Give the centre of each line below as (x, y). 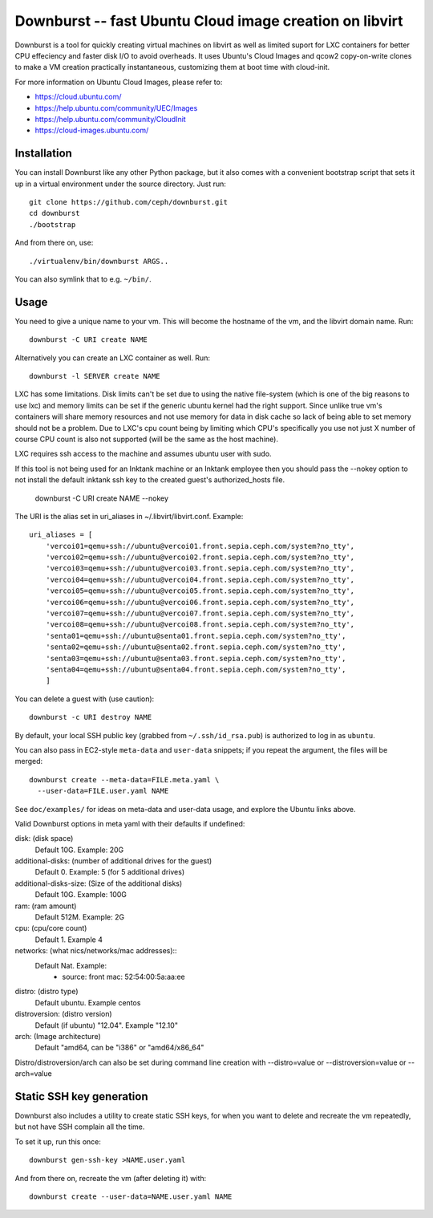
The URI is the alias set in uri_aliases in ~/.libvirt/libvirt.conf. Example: (129, 516)
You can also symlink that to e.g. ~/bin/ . (83, 279)
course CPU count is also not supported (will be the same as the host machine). (146, 439)
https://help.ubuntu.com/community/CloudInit (110, 119)
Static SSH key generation (81, 1096)
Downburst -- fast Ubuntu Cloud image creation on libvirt (209, 21)
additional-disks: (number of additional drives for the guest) (113, 861)
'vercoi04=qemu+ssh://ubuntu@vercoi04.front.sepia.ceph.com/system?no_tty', (200, 579)
